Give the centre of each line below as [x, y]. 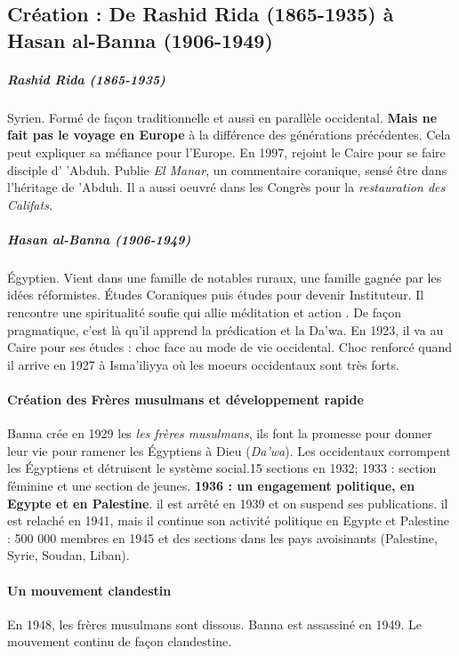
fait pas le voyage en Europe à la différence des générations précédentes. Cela [229, 135]
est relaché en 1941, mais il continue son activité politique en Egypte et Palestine [228, 520]
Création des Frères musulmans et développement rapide [185, 400]
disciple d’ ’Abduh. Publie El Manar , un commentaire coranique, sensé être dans [227, 169]
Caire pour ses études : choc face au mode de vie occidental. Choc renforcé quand [230, 347]
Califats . [30, 204]
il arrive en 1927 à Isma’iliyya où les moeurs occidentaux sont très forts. [203, 364]
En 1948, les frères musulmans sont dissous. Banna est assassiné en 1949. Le [214, 624]
